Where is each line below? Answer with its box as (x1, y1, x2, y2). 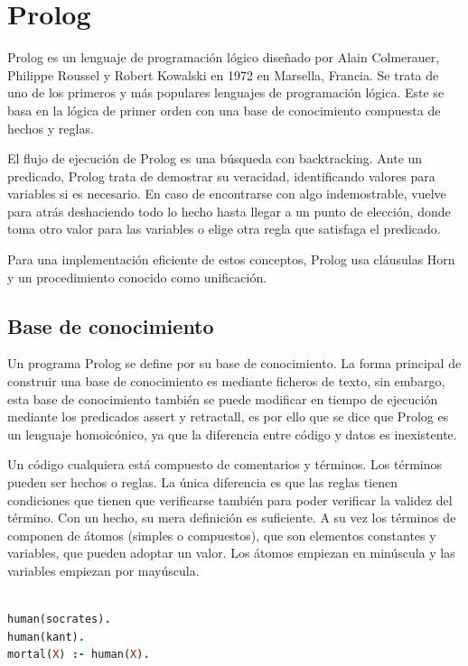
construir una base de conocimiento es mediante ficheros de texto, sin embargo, (7, 372, 445, 391)
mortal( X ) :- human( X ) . (7, 648, 150, 661)
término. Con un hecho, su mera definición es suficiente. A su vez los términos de (7, 508, 456, 527)
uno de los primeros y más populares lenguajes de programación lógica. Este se (7, 83, 445, 102)
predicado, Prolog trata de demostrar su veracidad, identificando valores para (7, 166, 435, 185)
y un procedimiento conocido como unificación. (7, 267, 267, 286)
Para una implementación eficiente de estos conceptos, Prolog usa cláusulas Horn (7, 250, 455, 269)
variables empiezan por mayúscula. (7, 560, 200, 579)
